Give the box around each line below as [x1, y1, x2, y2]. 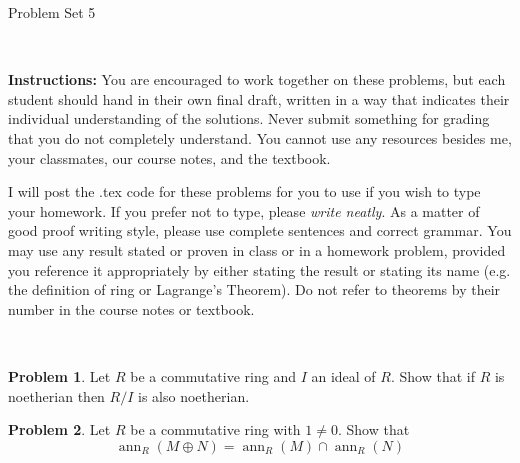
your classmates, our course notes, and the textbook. [8, 147, 331, 168]
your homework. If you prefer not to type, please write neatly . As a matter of [8, 200, 480, 221]
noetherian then [8, 385, 105, 406]
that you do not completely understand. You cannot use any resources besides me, [8, 127, 512, 148]
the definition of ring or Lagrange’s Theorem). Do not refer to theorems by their [8, 279, 501, 300]
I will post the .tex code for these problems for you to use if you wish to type [8, 181, 481, 202]
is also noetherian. [138, 385, 250, 406]
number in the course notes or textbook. [8, 298, 255, 319]
